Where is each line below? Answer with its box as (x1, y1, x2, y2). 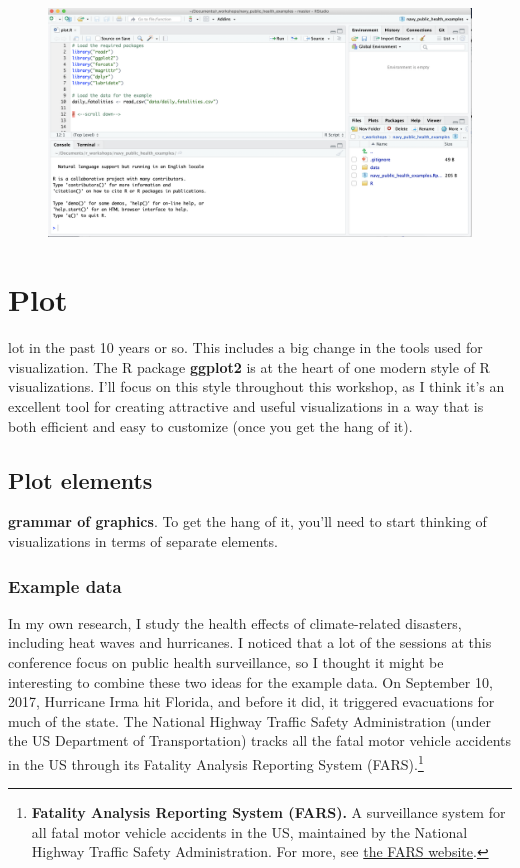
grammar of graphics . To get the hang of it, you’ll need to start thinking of (8, 511, 487, 532)
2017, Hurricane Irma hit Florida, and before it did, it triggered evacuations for (8, 691, 495, 712)
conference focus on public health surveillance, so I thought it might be (8, 652, 444, 673)
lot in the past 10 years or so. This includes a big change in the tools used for (8, 337, 483, 358)
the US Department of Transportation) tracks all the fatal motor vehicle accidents (8, 730, 512, 751)
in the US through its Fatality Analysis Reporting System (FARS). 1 (8, 751, 424, 774)
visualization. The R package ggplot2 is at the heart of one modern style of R (8, 356, 490, 377)
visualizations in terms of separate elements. (8, 531, 278, 552)
